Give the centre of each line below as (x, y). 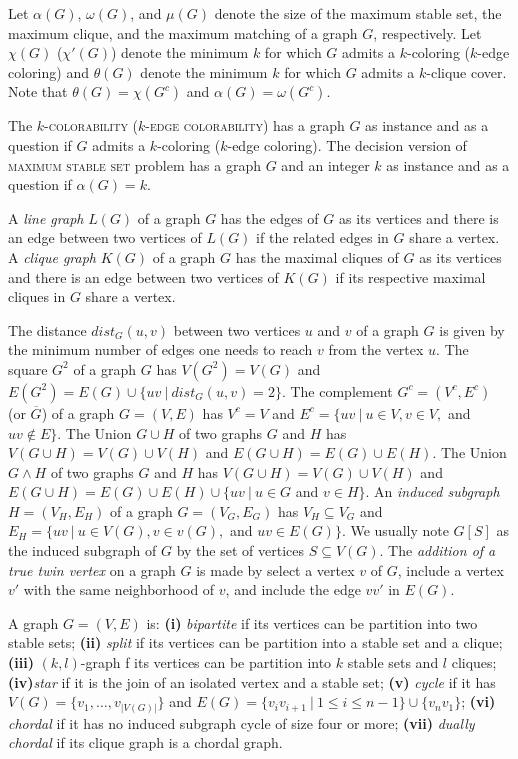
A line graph (46, 217)
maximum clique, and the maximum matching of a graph (183, 32)
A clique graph (52, 256)
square (28, 368)
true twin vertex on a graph (92, 569)
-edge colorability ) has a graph (245, 125)
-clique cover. (466, 71)
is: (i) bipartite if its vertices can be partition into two (312, 622)
